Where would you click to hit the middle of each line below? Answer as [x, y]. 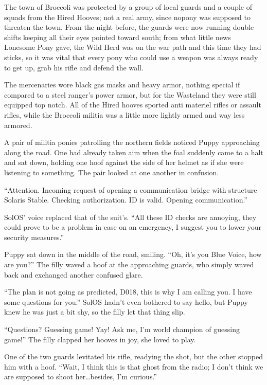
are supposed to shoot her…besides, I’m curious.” [81, 377]
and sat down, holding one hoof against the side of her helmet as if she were [124, 162]
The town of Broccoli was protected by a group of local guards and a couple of [128, 7]
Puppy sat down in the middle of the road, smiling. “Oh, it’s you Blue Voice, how [133, 254]
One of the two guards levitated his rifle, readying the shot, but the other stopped [133, 356]
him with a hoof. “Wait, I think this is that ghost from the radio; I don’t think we [134, 366]
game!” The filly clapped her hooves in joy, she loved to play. [100, 339]
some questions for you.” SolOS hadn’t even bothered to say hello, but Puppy [126, 301]
